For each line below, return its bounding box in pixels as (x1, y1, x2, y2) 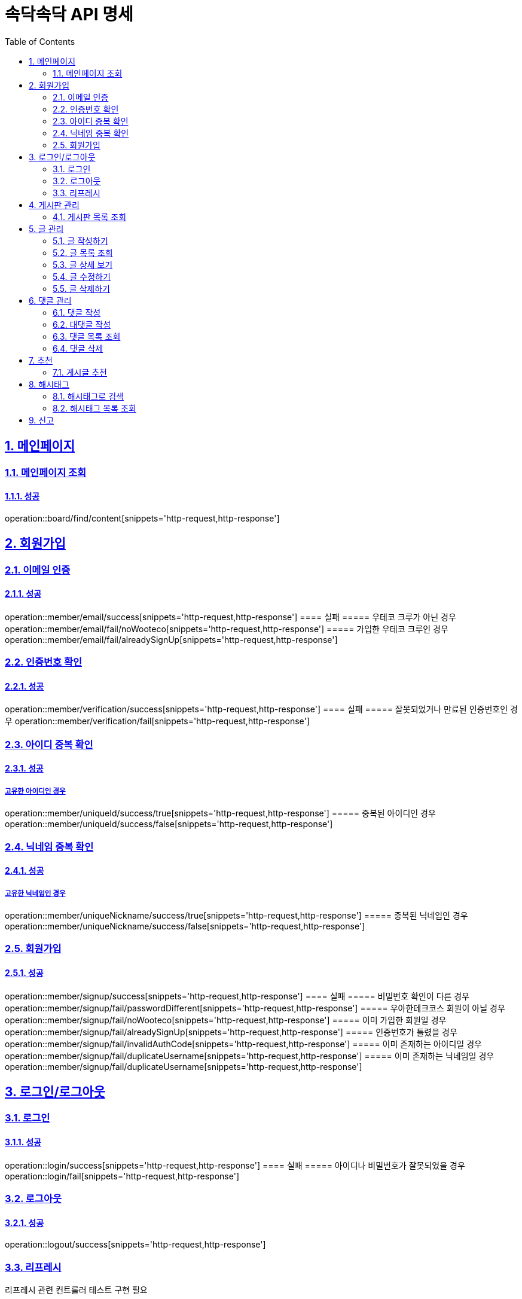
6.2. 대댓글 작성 (53, 319, 111, 330)
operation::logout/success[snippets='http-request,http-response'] (5, 1239, 266, 1250)
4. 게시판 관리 (29, 199, 80, 210)
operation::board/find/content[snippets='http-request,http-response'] (5, 513, 280, 523)
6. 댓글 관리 (29, 295, 72, 306)
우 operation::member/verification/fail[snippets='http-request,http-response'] (5, 716, 310, 727)
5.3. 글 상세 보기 (53, 259, 113, 270)
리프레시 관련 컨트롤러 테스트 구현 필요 (5, 1285, 148, 1295)
